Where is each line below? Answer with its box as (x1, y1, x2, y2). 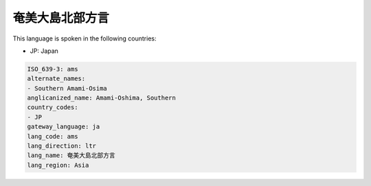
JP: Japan (30, 47, 58, 55)
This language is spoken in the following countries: (12, 34, 157, 43)
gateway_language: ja (27, 123, 100, 130)
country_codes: (27, 104, 78, 111)
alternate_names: (27, 75, 86, 82)
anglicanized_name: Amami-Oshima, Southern (27, 94, 177, 102)
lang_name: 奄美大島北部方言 (27, 152, 116, 159)
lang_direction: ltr (27, 142, 96, 150)
